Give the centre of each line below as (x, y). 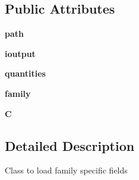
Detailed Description (70, 145)
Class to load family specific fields (66, 170)
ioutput (20, 53)
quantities (25, 73)
